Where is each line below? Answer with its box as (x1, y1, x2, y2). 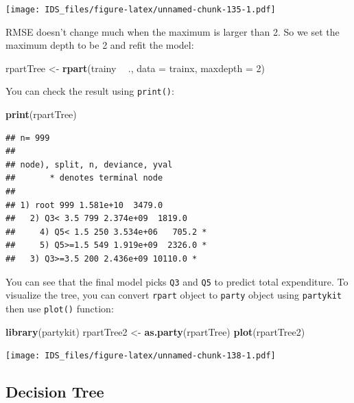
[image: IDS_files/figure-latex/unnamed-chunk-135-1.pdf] (5, 5, 276, 14)
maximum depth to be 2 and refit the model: (5, 38, 194, 52)
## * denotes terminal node (5, 173, 163, 183)
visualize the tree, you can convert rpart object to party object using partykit (5, 288, 342, 302)
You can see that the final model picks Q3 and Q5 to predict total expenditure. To (5, 274, 349, 288)
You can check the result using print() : (5, 84, 174, 98)
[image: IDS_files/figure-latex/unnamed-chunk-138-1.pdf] (5, 351, 276, 361)
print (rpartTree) (5, 107, 77, 122)
